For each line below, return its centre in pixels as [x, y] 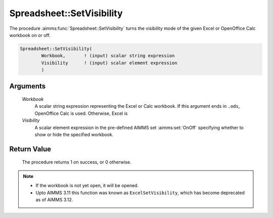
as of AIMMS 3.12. [54, 200]
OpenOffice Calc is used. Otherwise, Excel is [81, 113]
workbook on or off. [30, 35]
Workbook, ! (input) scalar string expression [108, 56]
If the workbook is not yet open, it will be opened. [87, 186]
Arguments [28, 86]
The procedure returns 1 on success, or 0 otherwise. [77, 162]
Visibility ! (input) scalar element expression [109, 63]
